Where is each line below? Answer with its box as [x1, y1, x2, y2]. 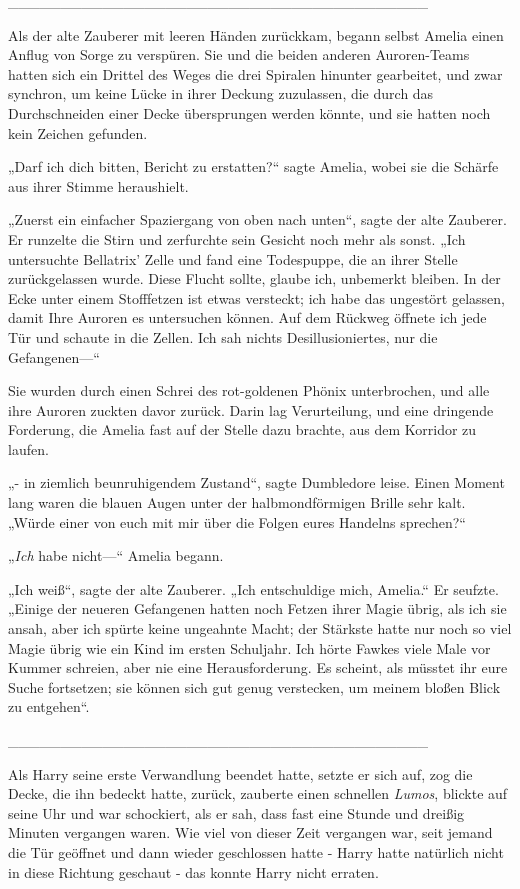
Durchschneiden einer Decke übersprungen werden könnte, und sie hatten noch [8, 102, 491, 123]
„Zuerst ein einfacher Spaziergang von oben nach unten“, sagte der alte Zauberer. [8, 209, 507, 230]
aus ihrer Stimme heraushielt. [8, 175, 189, 196]
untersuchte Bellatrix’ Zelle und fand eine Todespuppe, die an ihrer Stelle [8, 248, 458, 269]
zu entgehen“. [8, 696, 90, 717]
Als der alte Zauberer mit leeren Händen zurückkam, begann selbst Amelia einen [8, 24, 504, 45]
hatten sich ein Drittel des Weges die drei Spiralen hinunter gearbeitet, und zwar [8, 63, 503, 84]
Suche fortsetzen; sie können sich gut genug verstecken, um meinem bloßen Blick [8, 676, 501, 697]
